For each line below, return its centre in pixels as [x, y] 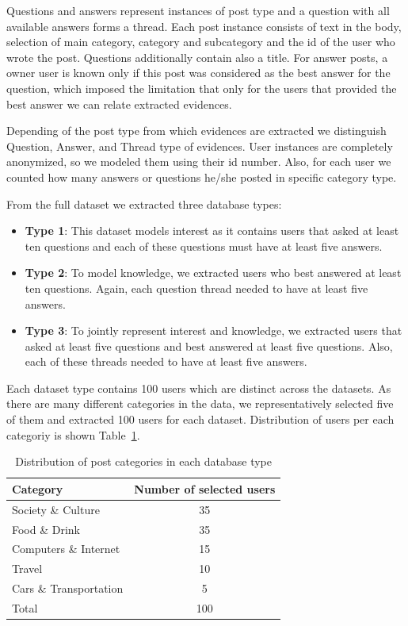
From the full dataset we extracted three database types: [144, 204]
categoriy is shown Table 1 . [73, 434]
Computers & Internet [66, 549]
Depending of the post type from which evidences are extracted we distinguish [196, 131]
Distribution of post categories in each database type [143, 461]
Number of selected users [205, 488]
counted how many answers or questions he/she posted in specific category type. [202, 177]
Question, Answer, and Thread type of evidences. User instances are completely [200, 146]
